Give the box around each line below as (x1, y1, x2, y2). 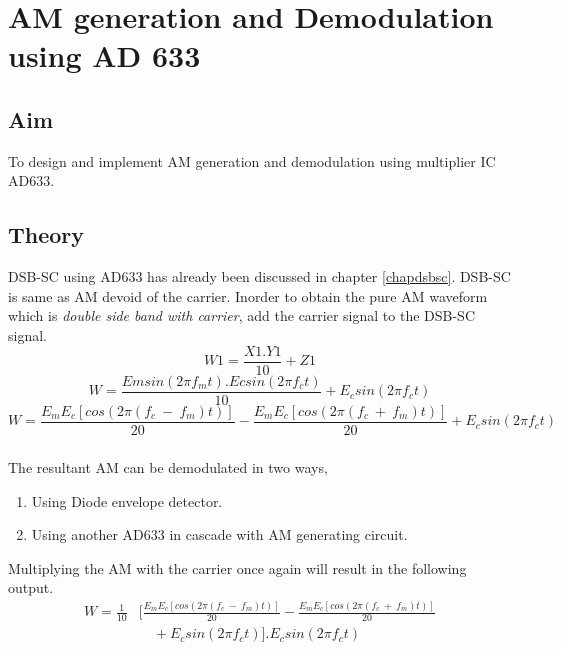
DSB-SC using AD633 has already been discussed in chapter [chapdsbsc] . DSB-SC (8, 266, 511, 287)
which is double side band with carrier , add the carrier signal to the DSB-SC (8, 305, 475, 326)
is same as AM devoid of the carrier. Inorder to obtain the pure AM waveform (8, 285, 488, 306)
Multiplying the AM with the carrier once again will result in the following (8, 557, 467, 578)
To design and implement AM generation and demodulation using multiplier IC (8, 150, 496, 171)
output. (8, 577, 54, 598)
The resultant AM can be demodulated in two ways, (8, 457, 328, 478)
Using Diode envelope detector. (31, 490, 223, 511)
